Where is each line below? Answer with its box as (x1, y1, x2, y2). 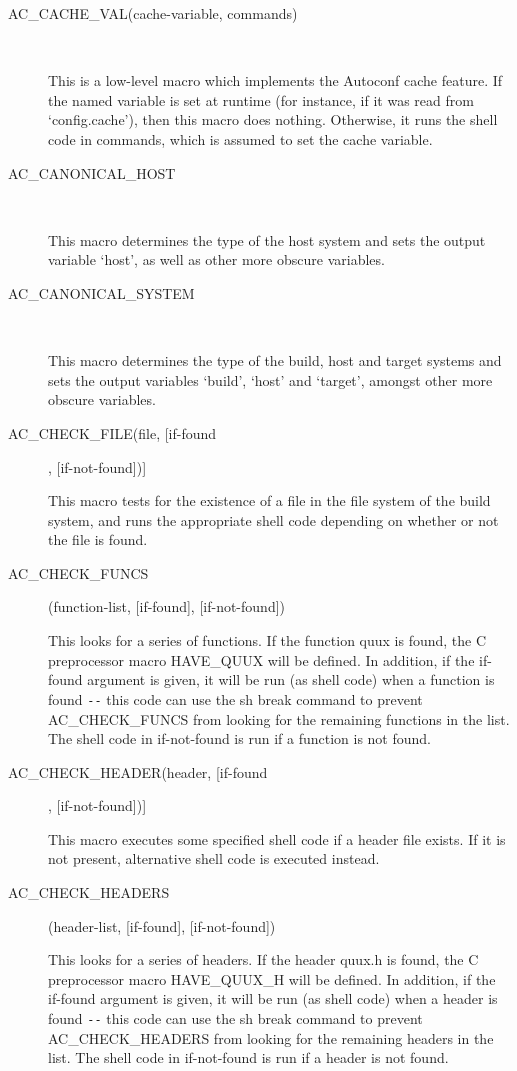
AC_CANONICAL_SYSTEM (8, 282, 195, 303)
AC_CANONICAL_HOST (8, 162, 176, 183)
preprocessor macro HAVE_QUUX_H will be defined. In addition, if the (48, 968, 496, 989)
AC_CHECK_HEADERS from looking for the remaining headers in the (48, 1027, 494, 1048)
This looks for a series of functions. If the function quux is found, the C (48, 630, 487, 651)
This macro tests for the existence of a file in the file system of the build (48, 490, 491, 511)
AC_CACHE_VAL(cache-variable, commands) (8, 3, 298, 23)
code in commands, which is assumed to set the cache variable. (48, 128, 433, 149)
